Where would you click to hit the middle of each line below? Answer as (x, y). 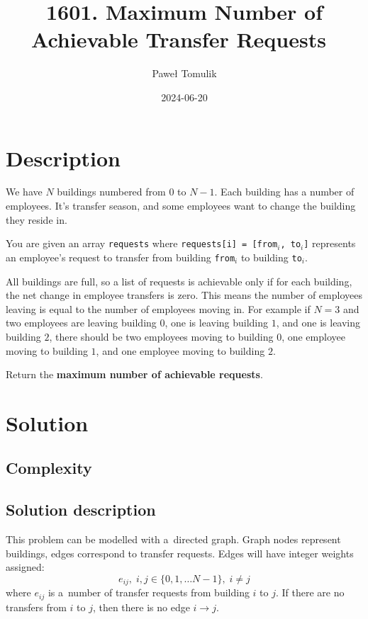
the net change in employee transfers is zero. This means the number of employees (184, 295)
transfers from (36, 607)
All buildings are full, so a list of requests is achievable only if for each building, (179, 281)
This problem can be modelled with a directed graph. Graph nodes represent (173, 539)
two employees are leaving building (81, 323)
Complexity (49, 468)
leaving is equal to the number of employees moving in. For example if (158, 308)
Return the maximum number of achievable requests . (134, 374)
